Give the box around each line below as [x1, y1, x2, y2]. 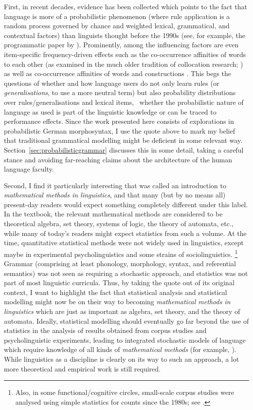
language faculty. [4, 164, 54, 174]
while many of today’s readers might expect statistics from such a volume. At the [4, 228, 247, 238]
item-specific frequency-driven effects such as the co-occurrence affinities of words [4, 49, 246, 59]
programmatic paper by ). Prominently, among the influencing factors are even [4, 39, 239, 50]
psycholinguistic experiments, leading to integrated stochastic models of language [4, 334, 246, 345]
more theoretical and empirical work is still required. [4, 363, 161, 373]
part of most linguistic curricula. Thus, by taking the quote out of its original [4, 277, 235, 288]
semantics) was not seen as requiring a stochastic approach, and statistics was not [4, 268, 248, 278]
